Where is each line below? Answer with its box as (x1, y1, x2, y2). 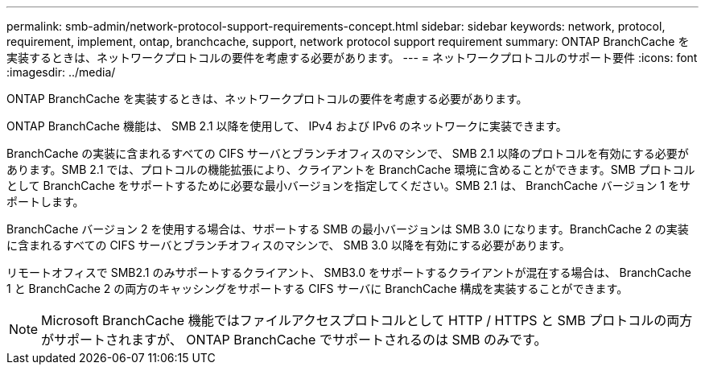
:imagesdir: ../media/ (6, 65, 116, 79)
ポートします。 (6, 195, 85, 208)
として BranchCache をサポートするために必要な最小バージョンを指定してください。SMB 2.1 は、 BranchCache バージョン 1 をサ (6, 179, 691, 192)
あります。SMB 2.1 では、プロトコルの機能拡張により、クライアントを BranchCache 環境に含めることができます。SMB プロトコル (6, 163, 695, 176)
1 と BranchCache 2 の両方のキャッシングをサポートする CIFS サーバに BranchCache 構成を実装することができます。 (6, 282, 629, 295)
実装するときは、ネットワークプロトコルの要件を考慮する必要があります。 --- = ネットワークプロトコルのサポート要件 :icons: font (6, 51, 698, 64)
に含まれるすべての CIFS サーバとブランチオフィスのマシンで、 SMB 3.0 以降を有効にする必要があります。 (6, 238, 571, 252)
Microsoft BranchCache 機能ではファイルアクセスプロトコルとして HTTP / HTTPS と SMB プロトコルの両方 (41, 312, 693, 328)
